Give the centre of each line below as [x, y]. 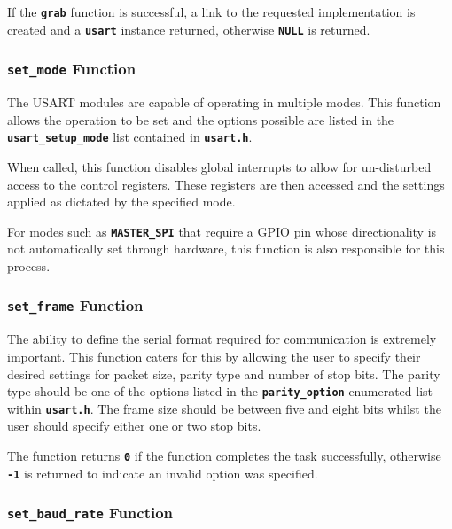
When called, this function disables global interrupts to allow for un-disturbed [219, 166]
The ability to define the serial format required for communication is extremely [222, 339]
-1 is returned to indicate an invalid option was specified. [163, 473]
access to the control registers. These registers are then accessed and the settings [226, 184]
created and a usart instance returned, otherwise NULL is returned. [189, 29]
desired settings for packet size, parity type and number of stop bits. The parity [224, 373]
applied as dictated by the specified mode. [121, 202]
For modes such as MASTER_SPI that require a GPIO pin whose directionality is [222, 231]
